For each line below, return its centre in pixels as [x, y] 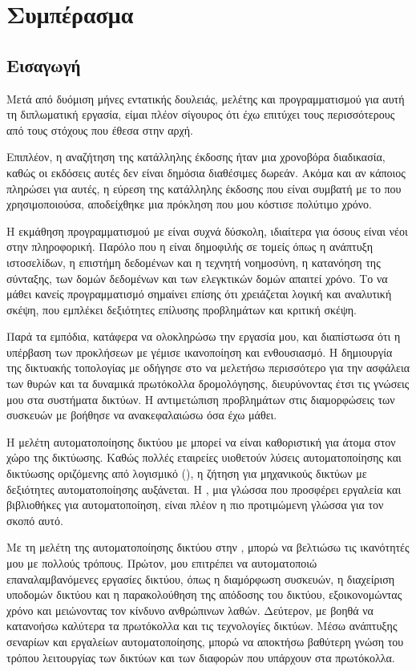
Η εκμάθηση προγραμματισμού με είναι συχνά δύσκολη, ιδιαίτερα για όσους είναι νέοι [207, 230]
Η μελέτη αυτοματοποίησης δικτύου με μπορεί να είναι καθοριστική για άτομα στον [201, 441]
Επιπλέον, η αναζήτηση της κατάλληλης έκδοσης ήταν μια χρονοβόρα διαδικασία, [196, 157]
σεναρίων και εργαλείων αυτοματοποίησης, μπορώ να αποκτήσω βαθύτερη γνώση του [205, 641]
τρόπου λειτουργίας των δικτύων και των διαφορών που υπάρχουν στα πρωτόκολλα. [201, 657]
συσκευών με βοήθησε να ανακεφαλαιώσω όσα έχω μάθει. [142, 415]
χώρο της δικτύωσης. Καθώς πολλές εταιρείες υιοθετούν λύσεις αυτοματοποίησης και [204, 457]
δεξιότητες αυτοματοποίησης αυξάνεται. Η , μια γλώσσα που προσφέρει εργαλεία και [204, 489]
